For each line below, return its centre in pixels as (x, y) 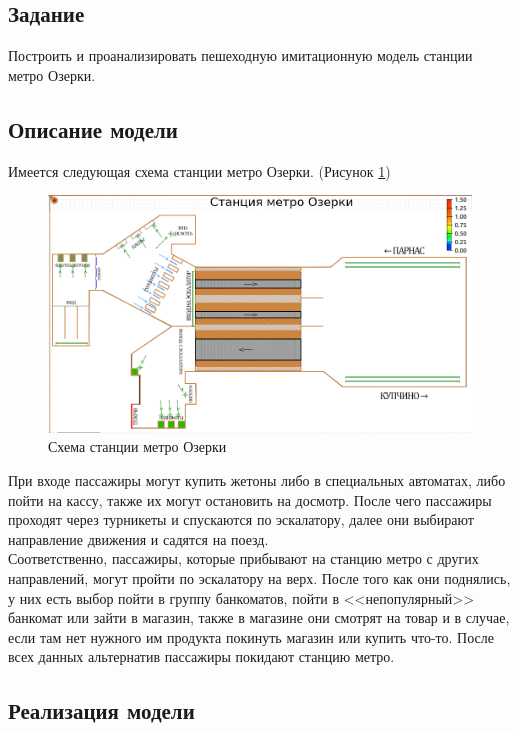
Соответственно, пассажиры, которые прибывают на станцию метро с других (243, 558)
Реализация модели (101, 710)
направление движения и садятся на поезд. (138, 538)
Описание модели (93, 128)
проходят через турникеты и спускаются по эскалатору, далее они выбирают (241, 519)
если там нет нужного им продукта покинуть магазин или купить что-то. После (251, 636)
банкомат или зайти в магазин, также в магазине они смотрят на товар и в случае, (259, 617)
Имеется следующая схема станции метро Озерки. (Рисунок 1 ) (199, 170)
